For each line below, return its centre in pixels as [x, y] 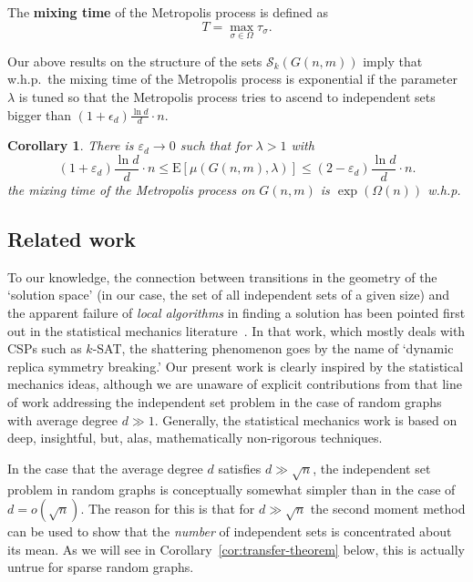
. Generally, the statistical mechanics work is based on [306, 419]
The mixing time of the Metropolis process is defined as [168, 12]
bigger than [40, 114]
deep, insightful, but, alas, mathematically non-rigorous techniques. [195, 438]
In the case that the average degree [105, 468]
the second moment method [388, 509]
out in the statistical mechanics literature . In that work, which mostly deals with [236, 330]
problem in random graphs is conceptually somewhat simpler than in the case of [231, 489]
